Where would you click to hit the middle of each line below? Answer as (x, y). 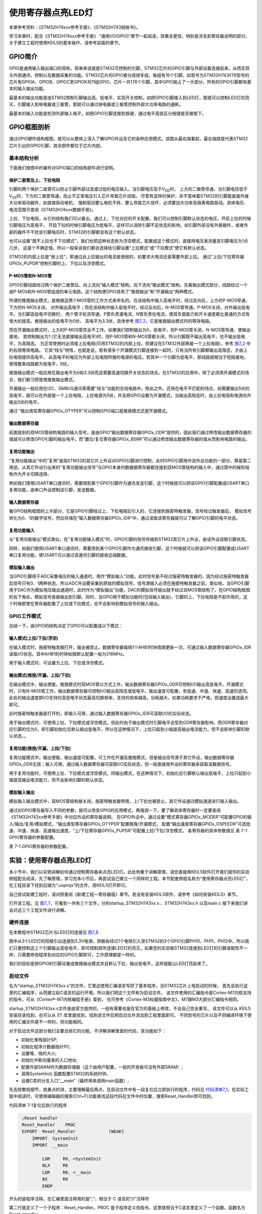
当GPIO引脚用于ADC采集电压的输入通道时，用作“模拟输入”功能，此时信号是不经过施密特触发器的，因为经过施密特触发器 (129, 576)
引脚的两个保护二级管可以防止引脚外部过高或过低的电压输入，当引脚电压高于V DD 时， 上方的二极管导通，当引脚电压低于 (128, 190)
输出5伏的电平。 (25, 402)
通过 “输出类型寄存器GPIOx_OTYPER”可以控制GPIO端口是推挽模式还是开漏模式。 (90, 411)
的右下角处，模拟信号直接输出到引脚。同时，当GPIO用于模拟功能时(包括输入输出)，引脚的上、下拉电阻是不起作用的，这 (128, 597)
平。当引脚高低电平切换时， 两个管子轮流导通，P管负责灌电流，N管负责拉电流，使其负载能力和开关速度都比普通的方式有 (129, 314)
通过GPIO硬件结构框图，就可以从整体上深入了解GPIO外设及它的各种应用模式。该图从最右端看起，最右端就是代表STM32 (129, 139)
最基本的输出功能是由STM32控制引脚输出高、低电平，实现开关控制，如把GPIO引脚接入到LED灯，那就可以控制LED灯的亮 (129, 98)
